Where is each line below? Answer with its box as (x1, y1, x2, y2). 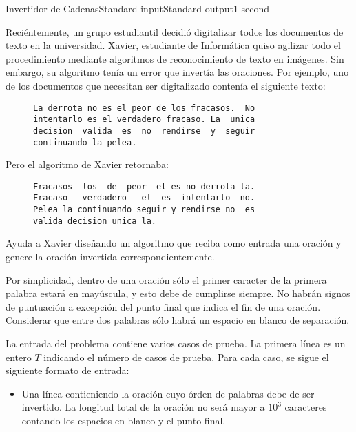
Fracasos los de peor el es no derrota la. (33, 181, 255, 192)
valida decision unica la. (33, 216, 156, 226)
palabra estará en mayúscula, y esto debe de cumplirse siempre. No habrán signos (6, 286, 350, 300)
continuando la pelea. (33, 137, 137, 147)
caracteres (284, 400, 327, 414)
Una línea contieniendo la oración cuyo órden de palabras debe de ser (21, 386, 315, 400)
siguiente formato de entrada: (6, 363, 129, 378)
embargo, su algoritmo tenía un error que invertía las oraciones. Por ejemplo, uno (6, 65, 349, 79)
